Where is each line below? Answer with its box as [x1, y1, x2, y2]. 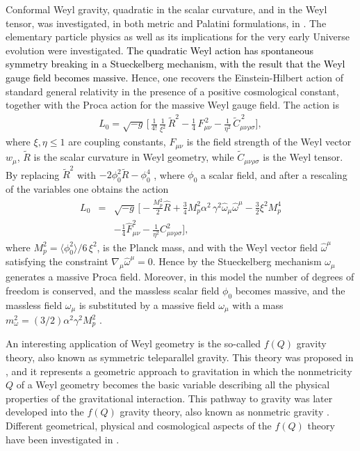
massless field [6, 297, 63, 312]
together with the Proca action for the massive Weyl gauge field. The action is [6, 97, 340, 112]
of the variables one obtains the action [6, 182, 169, 196]
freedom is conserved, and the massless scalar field [6, 283, 220, 297]
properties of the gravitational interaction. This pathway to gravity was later [6, 390, 333, 405]
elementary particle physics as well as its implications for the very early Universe [6, 29, 350, 44]
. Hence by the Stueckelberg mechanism [152, 254, 322, 269]
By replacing [6, 167, 60, 182]
